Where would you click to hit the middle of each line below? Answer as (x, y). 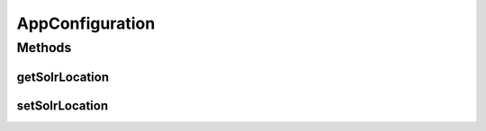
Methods (44, 48)
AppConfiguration (86, 23)
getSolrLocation (63, 77)
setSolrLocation (63, 105)
